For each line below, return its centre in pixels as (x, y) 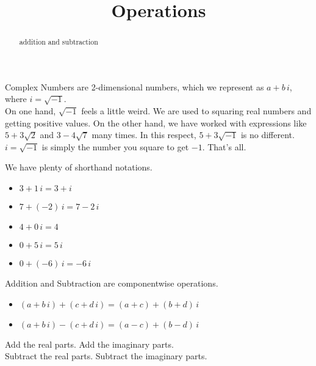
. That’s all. (224, 146)
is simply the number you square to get (115, 146)
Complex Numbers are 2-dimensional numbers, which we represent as (135, 86)
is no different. (268, 135)
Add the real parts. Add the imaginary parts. (89, 344)
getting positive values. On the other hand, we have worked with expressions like (156, 123)
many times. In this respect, (144, 135)
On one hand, (31, 111)
